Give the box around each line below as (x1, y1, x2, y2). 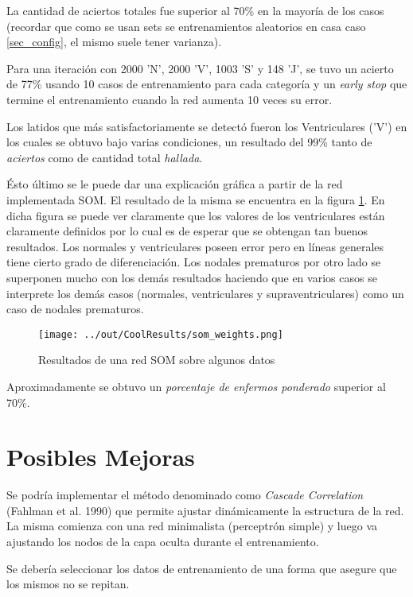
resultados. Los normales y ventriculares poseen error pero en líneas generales (6, 238, 384, 254)
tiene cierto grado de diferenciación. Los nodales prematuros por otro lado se (6, 254, 381, 270)
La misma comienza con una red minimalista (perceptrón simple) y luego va (6, 518, 378, 534)
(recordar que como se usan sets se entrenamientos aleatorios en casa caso (6, 17, 366, 34)
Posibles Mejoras (6, 440, 195, 473)
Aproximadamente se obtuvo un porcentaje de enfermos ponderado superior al (6, 378, 386, 394)
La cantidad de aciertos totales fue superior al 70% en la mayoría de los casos (6, 2, 384, 18)
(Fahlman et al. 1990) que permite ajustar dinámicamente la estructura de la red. (6, 502, 404, 518)
